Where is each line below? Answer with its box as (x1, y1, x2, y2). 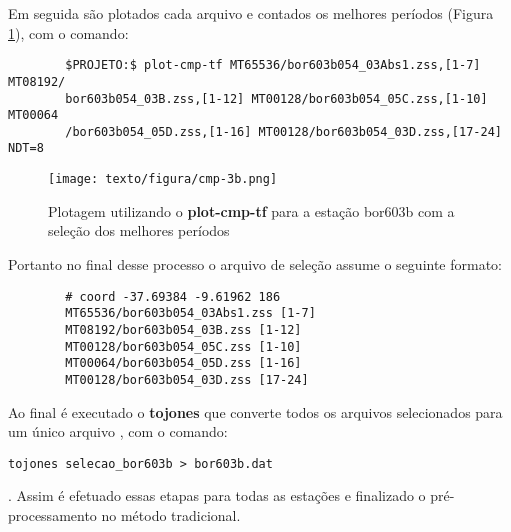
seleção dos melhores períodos (48, 220, 230, 241)
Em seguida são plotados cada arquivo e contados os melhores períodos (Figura (8, 3, 494, 23)
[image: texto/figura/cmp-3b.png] (48, 172, 278, 187)
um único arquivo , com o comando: (8, 421, 228, 442)
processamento (8, 504, 97, 525)
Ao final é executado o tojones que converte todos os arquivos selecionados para (8, 401, 503, 422)
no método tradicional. (101, 504, 241, 525)
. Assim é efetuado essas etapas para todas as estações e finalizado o (8, 485, 426, 506)
